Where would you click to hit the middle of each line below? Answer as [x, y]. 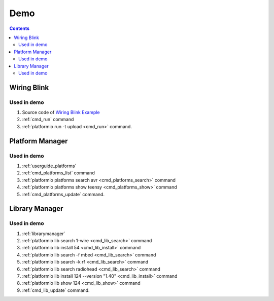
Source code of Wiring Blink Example [61, 112]
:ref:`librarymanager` [44, 234]
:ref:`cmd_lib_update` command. [56, 290]
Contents [20, 28]
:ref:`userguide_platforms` [49, 166]
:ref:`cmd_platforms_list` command [58, 173]
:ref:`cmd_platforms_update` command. [63, 194]
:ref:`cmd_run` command [48, 120]
